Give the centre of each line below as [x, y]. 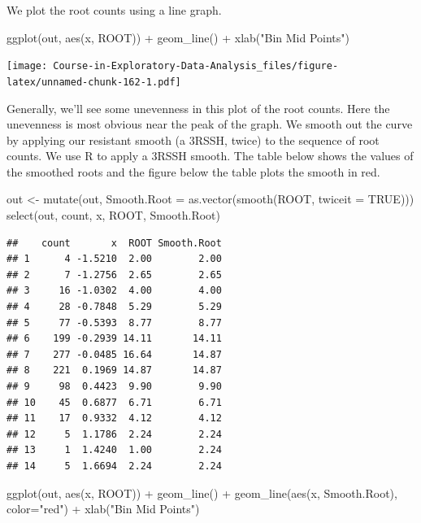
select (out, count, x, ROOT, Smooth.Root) [113, 215]
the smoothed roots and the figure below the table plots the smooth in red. [193, 171]
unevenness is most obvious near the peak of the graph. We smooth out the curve [210, 124]
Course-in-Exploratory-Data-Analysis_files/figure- [196, 66]
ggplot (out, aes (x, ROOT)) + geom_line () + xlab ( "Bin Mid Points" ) [178, 37]
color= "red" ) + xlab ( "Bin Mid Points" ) [103, 509]
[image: [27, 66]
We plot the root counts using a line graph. [114, 10]
